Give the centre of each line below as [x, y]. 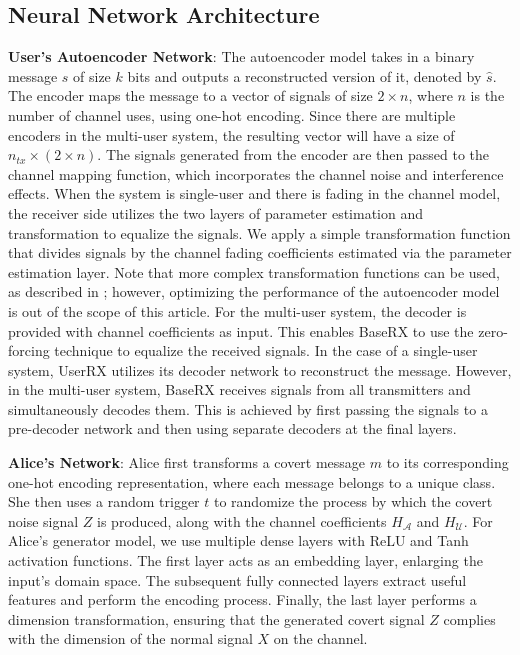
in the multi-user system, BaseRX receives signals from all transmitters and [239, 389]
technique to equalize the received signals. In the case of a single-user [266, 350]
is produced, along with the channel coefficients [242, 520]
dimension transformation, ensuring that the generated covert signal [216, 618]
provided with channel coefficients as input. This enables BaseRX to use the [241, 330]
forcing [29, 350]
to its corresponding [447, 462]
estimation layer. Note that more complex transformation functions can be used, [254, 271]
